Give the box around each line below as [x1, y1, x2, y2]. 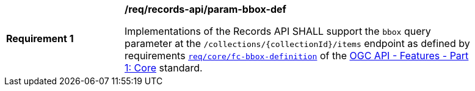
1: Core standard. [125, 62, 203, 74]
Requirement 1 [6, 32, 74, 45]
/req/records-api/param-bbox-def [125, 3, 286, 15]
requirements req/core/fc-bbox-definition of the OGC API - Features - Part [125, 49, 469, 62]
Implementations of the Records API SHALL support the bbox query [125, 25, 431, 37]
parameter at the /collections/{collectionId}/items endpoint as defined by [125, 37, 470, 49]
